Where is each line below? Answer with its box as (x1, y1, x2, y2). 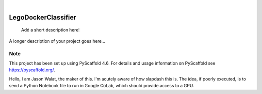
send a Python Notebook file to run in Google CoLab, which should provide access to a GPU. (9, 83, 194, 89)
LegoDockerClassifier (9, 13, 77, 21)
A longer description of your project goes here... (9, 38, 105, 44)
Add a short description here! (21, 27, 80, 33)
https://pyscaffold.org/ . (9, 67, 55, 73)
